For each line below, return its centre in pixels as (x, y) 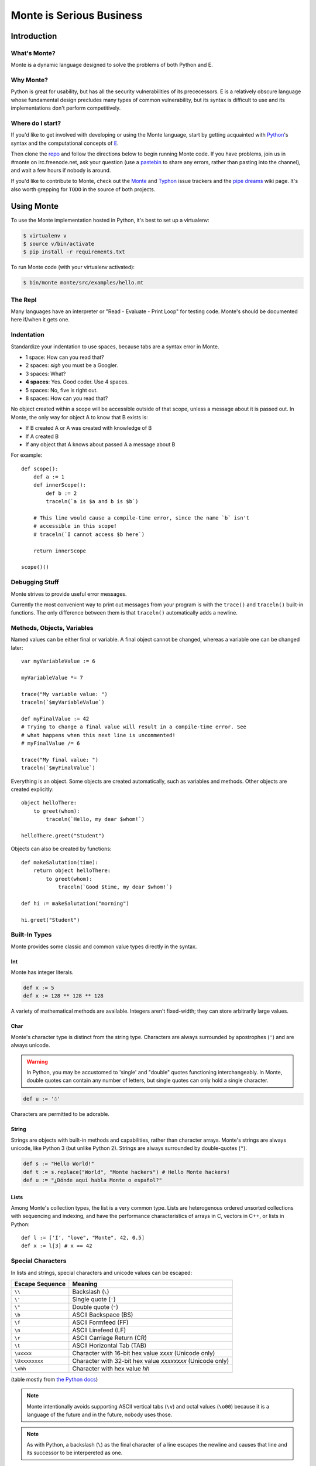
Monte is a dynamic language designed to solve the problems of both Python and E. (112, 65)
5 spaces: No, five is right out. (62, 390)
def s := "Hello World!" (59, 1164)
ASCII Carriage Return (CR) (110, 1338)
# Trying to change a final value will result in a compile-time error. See (134, 727)
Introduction (34, 36)
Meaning (85, 1284)
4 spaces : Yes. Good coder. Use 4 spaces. (77, 382)
